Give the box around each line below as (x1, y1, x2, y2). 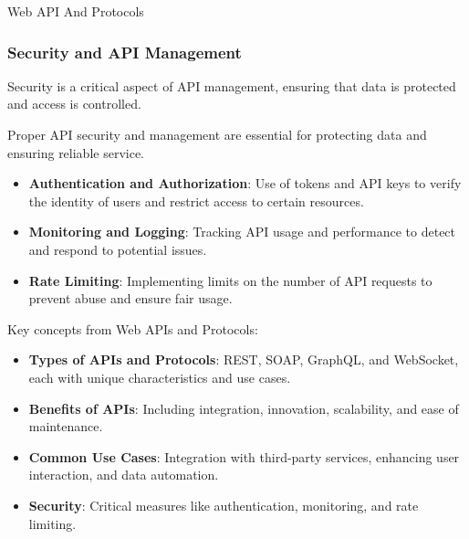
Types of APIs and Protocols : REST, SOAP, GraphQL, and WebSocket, (28, 350, 459, 369)
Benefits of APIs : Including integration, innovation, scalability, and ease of (28, 398, 459, 417)
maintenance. (28, 417, 103, 436)
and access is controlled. (7, 94, 141, 113)
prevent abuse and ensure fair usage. (28, 289, 233, 308)
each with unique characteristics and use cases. (28, 367, 291, 386)
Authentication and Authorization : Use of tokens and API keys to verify (28, 174, 462, 193)
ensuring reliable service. (7, 143, 144, 162)
